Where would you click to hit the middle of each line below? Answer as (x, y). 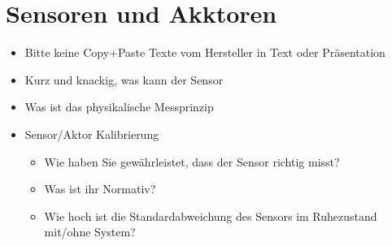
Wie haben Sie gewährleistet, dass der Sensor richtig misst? (192, 161)
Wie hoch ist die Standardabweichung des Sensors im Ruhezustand (211, 216)
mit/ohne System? (90, 232)
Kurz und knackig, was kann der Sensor (124, 79)
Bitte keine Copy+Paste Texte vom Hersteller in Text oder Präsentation (205, 52)
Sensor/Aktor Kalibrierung (92, 134)
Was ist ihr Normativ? (100, 189)
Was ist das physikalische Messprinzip (119, 107)
